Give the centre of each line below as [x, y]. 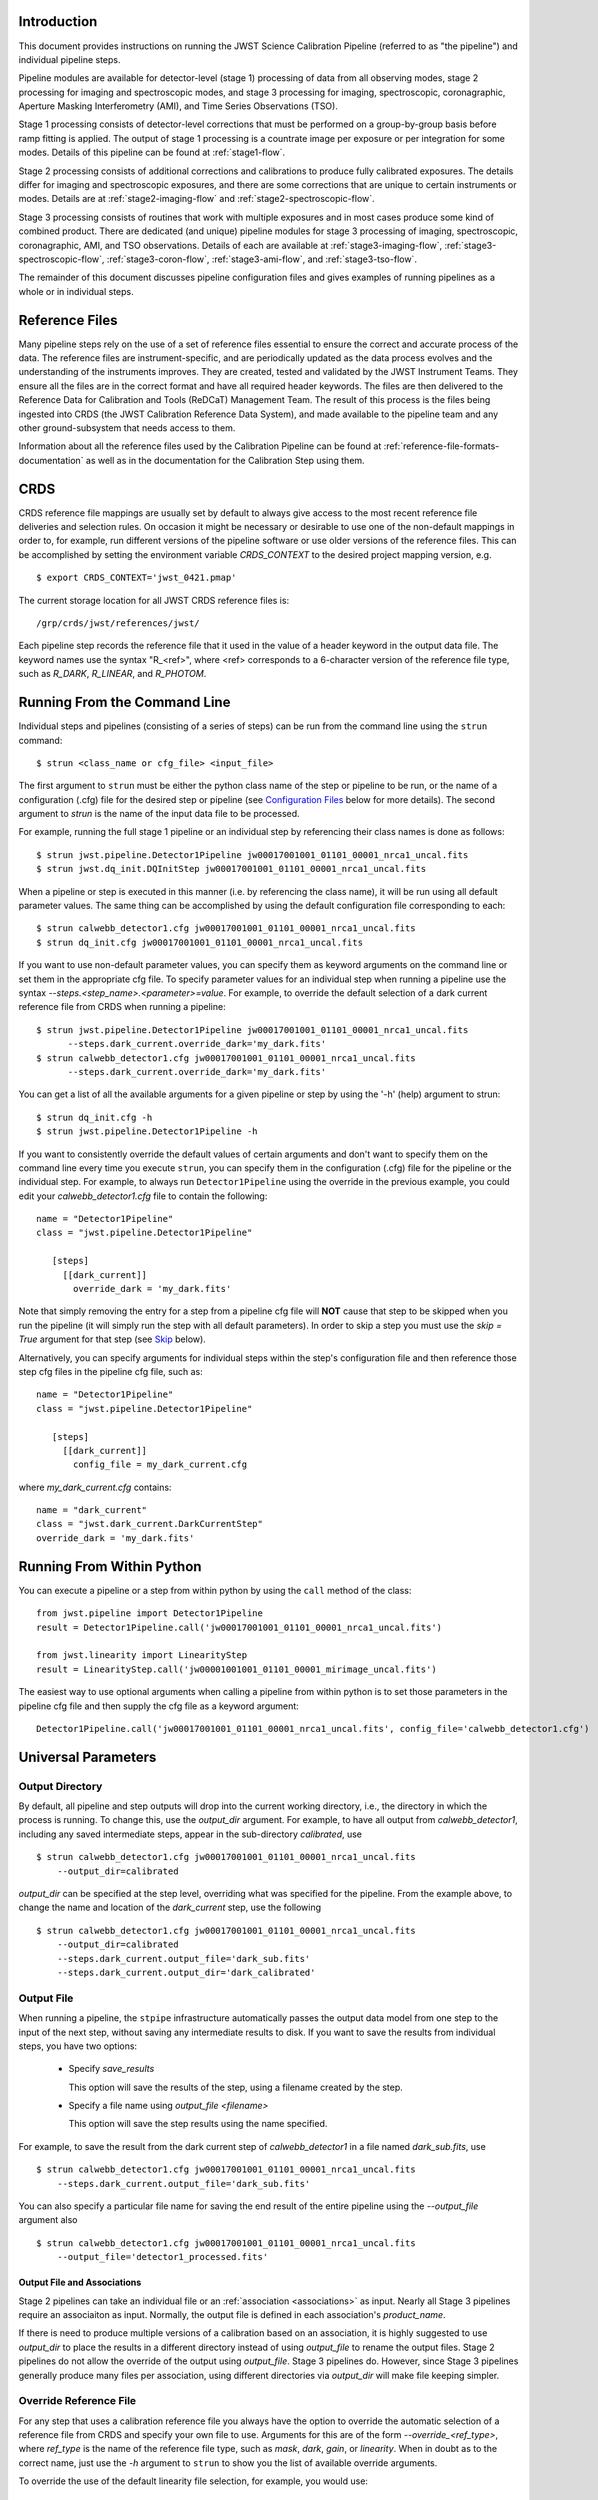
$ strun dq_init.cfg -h [94, 1117]
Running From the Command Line [124, 702]
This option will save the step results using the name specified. [198, 2124]
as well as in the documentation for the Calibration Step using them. [225, 460]
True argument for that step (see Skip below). [112, 1339]
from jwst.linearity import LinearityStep [142, 1655]
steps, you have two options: [78, 2046]
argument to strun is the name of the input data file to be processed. [159, 814]
